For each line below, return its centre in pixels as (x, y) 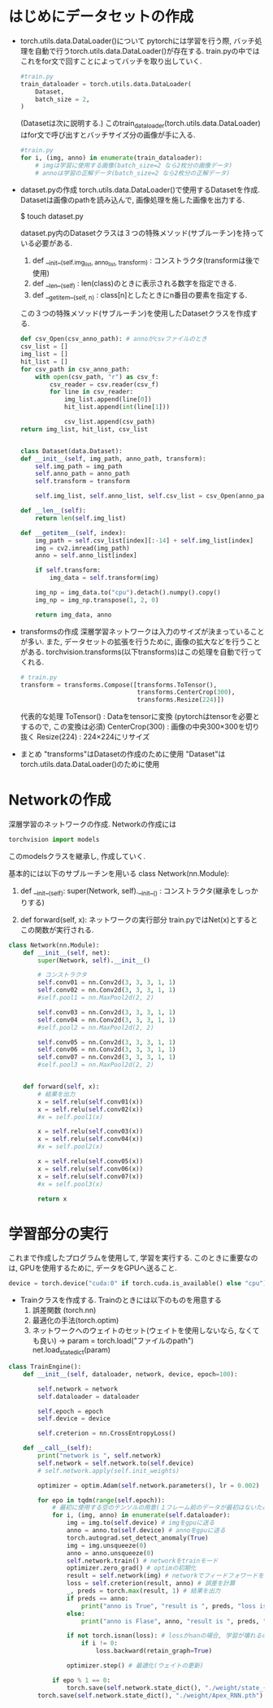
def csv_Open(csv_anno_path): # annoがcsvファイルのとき (113, 339)
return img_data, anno (74, 615)
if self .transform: (68, 570)
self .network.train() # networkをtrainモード (142, 1561)
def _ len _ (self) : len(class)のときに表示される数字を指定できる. (134, 284)
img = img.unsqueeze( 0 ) (107, 1545)
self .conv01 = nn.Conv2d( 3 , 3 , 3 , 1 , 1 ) (107, 983)
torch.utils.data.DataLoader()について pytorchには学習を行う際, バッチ (138, 41)
